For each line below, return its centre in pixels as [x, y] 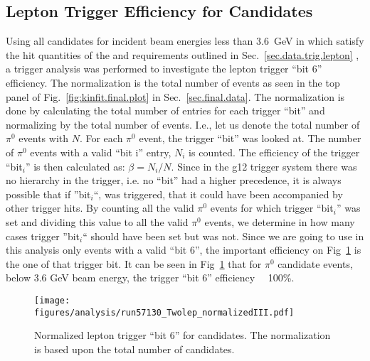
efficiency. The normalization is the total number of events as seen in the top [173, 82]
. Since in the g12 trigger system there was [264, 166]
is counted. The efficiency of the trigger [274, 152]
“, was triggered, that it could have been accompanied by [218, 194]
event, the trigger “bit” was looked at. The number [250, 138]
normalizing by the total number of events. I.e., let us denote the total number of [183, 124]
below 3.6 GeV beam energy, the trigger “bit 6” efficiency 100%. [150, 278]
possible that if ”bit [48, 194]
